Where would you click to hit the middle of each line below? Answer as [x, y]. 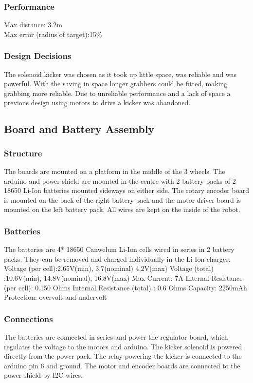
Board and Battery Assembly [79, 129]
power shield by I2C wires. [43, 375]
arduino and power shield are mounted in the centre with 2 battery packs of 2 [120, 181]
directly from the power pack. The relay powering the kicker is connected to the [123, 356]
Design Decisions [38, 56]
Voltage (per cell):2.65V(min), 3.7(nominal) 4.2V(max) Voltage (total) [109, 268]
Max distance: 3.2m [33, 25]
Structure [23, 153]
